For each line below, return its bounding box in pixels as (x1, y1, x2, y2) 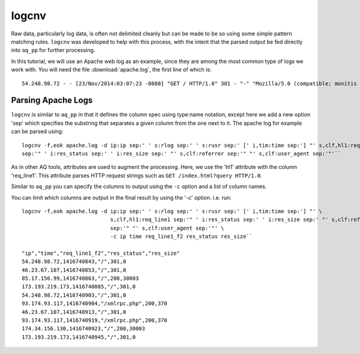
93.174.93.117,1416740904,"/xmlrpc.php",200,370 (22, 300, 167, 307)
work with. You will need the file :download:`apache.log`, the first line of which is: (11, 66, 212, 73)
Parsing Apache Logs (11, 95, 93, 105)
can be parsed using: (11, 128, 64, 135)
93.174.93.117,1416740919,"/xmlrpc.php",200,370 (22, 317, 167, 324)
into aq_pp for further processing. (11, 47, 95, 54)
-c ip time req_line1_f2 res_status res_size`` (110, 233, 253, 240)
